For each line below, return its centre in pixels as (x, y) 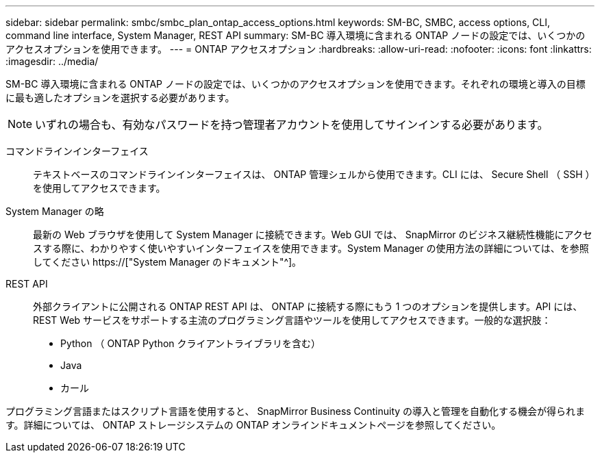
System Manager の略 (55, 211)
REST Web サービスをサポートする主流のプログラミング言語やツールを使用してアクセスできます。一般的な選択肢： (292, 320)
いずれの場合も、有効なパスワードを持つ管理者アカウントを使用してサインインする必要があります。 (292, 125)
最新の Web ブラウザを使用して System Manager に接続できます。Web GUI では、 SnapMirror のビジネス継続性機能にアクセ (313, 234)
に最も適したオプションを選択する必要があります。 (120, 98)
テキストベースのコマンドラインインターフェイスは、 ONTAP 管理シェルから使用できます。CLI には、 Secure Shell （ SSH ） (312, 174)
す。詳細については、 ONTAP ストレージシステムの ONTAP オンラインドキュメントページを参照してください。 (253, 425)
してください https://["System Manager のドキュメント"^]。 (167, 262)
